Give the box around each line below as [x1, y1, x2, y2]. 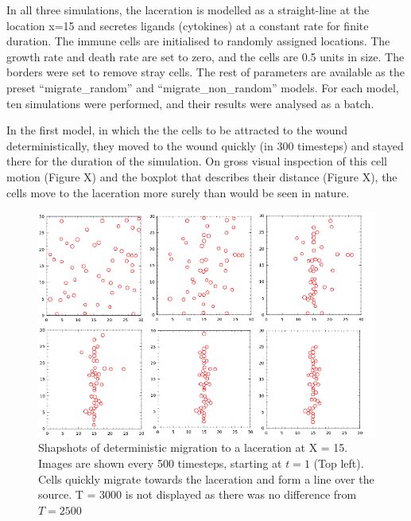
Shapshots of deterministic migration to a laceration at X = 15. [38, 439, 348, 456]
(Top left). [313, 454, 364, 471]
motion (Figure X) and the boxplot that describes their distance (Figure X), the [6, 168, 397, 185]
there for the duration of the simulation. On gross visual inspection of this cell [6, 153, 387, 169]
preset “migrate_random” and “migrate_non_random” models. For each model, [6, 79, 399, 95]
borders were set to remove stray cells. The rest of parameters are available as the [6, 64, 405, 80]
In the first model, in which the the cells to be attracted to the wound [6, 122, 348, 138]
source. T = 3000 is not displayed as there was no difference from [38, 486, 357, 503]
